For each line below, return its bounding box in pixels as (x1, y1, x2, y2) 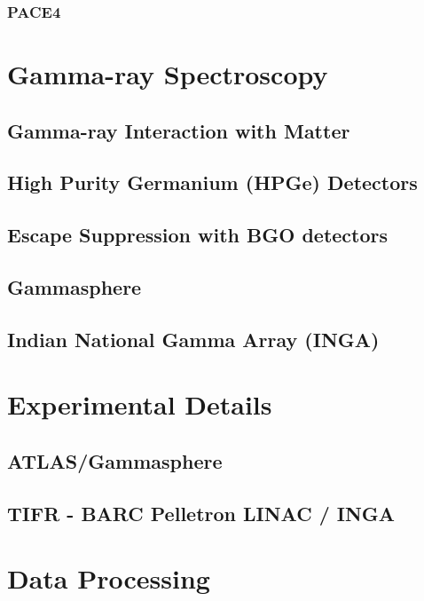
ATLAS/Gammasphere (7, 447, 223, 474)
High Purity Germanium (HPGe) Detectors (7, 169, 418, 196)
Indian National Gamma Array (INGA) (7, 325, 380, 352)
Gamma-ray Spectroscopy (7, 56, 328, 92)
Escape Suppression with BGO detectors (7, 221, 389, 249)
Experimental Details (7, 386, 272, 423)
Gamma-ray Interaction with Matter (7, 116, 350, 144)
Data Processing (7, 560, 210, 597)
